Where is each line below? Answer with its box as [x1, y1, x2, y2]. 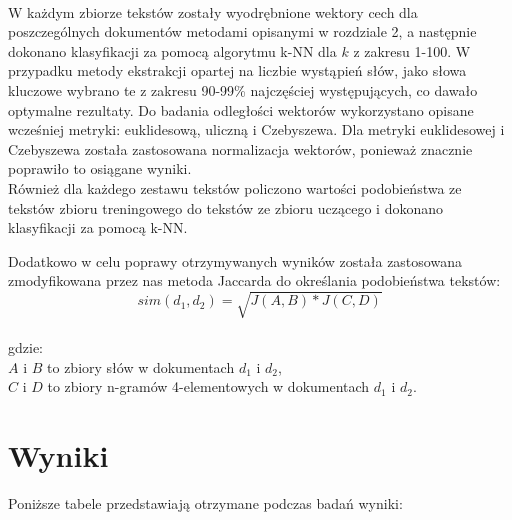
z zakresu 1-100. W [353, 40, 471, 61]
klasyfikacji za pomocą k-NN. [8, 217, 188, 238]
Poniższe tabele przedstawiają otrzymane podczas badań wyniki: [8, 492, 403, 513]
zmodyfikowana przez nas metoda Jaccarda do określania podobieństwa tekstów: [8, 270, 501, 291]
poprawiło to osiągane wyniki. [8, 158, 192, 179]
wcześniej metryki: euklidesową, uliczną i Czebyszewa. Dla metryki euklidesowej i [8, 119, 505, 140]
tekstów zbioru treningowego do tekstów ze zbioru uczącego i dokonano [8, 197, 444, 218]
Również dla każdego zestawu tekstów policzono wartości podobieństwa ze [8, 177, 462, 198]
